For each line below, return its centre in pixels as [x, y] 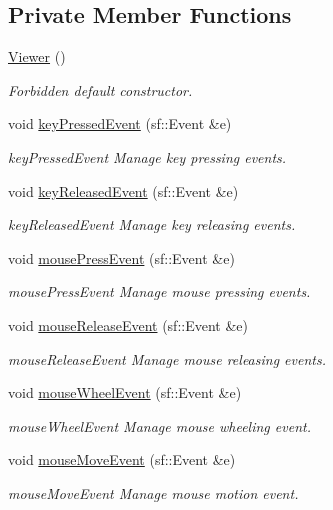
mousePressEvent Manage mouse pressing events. [159, 291]
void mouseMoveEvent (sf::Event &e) [122, 459]
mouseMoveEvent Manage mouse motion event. [153, 492]
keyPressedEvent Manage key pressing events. [147, 156]
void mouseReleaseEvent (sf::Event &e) [128, 324]
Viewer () [37, 56]
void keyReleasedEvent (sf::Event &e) [123, 190]
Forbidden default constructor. [100, 89]
